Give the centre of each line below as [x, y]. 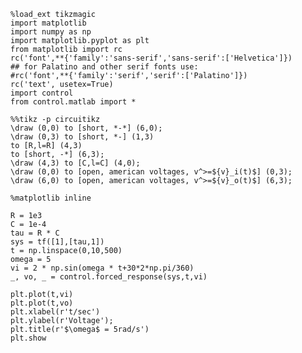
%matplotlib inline [51, 198]
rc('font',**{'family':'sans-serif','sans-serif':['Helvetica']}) [151, 58]
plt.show [28, 338]
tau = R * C [35, 233]
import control [42, 93]
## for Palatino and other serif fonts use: [104, 67]
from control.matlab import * [73, 102]
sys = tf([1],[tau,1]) [57, 242]
